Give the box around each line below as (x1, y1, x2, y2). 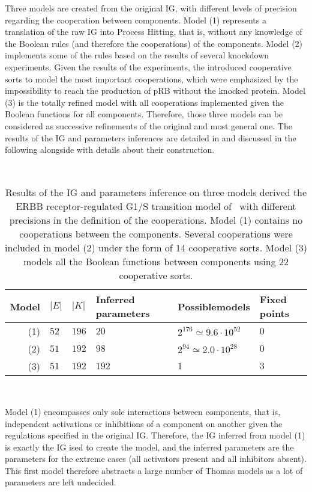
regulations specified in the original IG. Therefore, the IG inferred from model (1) (5, 429, 305, 441)
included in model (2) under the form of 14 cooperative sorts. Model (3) (5, 241, 307, 255)
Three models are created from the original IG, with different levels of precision (5, 2, 297, 14)
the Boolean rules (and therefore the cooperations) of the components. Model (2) (5, 37, 303, 49)
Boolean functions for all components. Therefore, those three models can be (5, 108, 283, 120)
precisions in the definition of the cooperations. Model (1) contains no (9, 213, 303, 227)
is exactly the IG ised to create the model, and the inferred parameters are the (5, 440, 294, 453)
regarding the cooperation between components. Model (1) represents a (5, 13, 266, 26)
